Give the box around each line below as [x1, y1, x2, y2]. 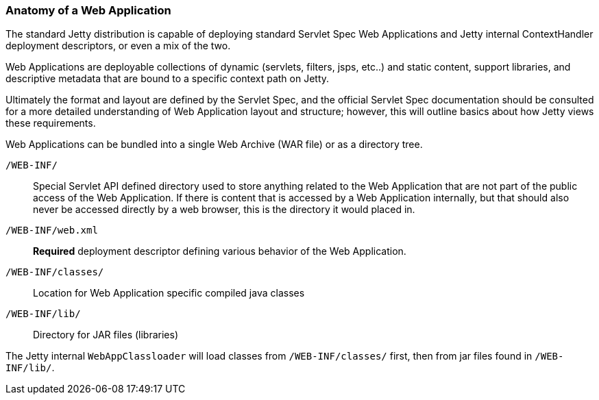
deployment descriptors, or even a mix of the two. [5, 40, 231, 52]
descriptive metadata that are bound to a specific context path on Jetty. [5, 73, 330, 85]
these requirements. [5, 117, 96, 129]
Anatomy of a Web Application [5, 3, 171, 17]
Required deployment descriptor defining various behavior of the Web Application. [33, 245, 406, 258]
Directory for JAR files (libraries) [33, 329, 179, 341]
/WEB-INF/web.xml [5, 225, 98, 236]
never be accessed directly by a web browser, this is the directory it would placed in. [33, 203, 415, 216]
